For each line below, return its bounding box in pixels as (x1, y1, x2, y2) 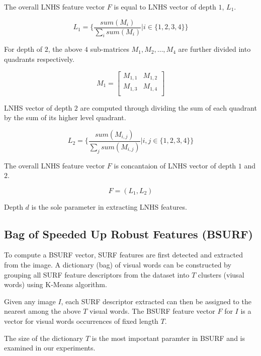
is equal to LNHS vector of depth (114, 2, 216, 12)
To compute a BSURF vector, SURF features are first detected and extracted (4, 249, 243, 260)
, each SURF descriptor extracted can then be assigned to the (61, 296, 251, 306)
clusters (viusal (198, 269, 244, 280)
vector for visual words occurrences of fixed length (4, 316, 158, 326)
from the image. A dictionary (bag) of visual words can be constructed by (4, 259, 231, 270)
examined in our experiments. (4, 342, 96, 353)
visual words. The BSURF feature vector (90, 306, 215, 316)
